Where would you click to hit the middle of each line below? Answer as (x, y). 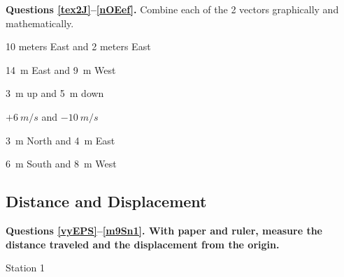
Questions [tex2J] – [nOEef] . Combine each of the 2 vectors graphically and (172, 9)
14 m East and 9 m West (61, 69)
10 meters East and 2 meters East (78, 46)
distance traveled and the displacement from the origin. (143, 244)
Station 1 (26, 268)
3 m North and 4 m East (60, 140)
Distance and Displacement (106, 201)
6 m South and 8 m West (61, 164)
